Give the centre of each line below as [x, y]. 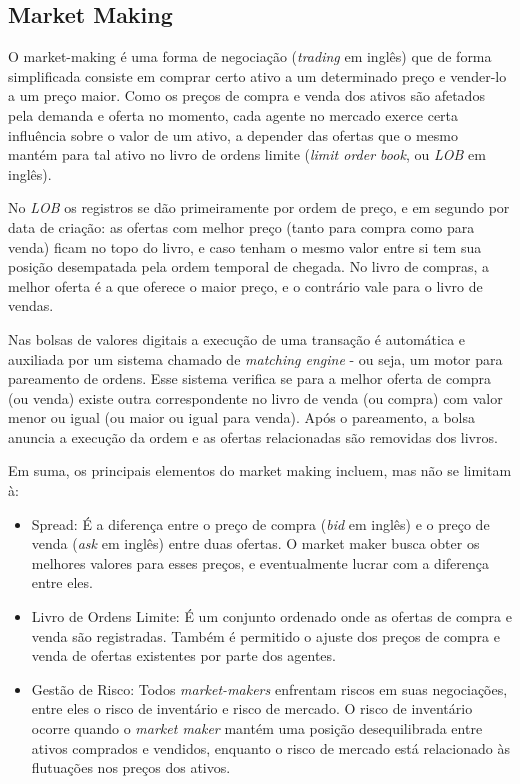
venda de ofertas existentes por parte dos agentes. [183, 655]
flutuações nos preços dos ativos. [131, 767]
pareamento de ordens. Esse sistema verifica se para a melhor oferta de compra [250, 378]
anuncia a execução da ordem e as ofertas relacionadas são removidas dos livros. [253, 436]
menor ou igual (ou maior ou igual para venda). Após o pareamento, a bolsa [241, 417]
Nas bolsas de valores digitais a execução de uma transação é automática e [237, 338]
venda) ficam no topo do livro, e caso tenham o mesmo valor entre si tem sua [245, 246]
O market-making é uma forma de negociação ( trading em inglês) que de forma [250, 56]
